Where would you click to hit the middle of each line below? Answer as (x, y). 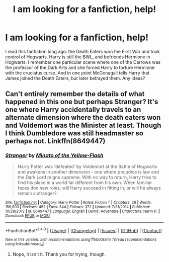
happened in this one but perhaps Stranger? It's (82, 102)
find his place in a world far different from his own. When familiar (85, 183)
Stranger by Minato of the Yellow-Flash (54, 155)
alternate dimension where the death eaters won (83, 117)
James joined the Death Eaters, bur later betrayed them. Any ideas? (75, 78)
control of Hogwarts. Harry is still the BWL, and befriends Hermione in (78, 57)
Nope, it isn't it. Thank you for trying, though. (59, 254)
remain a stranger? (37, 193)
